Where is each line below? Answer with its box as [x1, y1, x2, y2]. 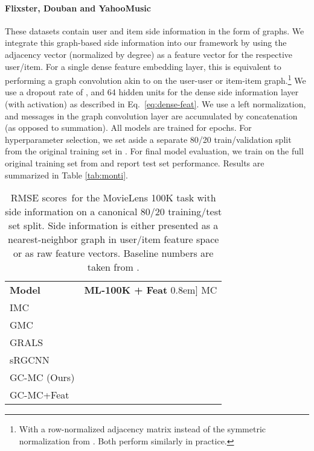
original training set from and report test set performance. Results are [5, 156, 264, 169]
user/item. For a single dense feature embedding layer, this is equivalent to [5, 60, 281, 72]
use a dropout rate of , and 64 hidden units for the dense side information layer [5, 86, 299, 98]
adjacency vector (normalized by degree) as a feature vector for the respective [5, 48, 292, 60]
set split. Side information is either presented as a [8, 218, 219, 233]
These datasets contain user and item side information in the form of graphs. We [5, 24, 304, 37]
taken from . [87, 260, 139, 274]
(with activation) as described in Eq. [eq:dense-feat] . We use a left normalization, [5, 98, 306, 110]
